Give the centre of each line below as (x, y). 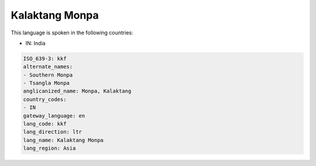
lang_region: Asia (49, 148)
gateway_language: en (54, 116)
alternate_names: (48, 67)
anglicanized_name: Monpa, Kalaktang (77, 91)
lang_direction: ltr (52, 132)
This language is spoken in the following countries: (72, 33)
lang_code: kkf (45, 124)
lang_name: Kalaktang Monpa (63, 140)
